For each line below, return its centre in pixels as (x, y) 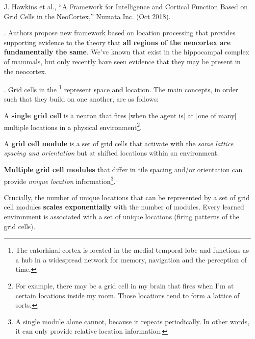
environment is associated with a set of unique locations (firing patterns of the (122, 217)
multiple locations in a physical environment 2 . (73, 126)
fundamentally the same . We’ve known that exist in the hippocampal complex (127, 52)
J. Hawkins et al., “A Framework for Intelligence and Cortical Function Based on (126, 6)
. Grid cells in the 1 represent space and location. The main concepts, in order (121, 89)
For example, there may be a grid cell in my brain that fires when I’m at (125, 286)
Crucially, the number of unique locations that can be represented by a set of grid (127, 197)
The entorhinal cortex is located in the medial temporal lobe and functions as (132, 250)
